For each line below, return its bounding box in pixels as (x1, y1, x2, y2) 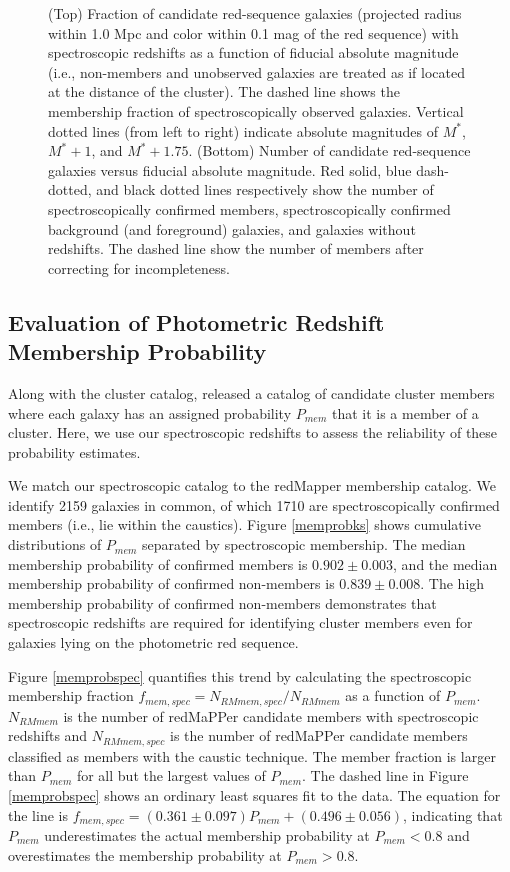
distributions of (8, 534, 102, 555)
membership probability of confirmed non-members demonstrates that (8, 592, 437, 613)
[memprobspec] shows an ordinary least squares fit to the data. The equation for (8, 784, 501, 805)
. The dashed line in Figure (302, 765, 469, 786)
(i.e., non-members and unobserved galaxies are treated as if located (48, 61, 465, 82)
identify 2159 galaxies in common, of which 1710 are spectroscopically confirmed (8, 494, 500, 515)
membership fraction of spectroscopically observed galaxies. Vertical (48, 100, 464, 121)
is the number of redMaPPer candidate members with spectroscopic (63, 705, 479, 726)
